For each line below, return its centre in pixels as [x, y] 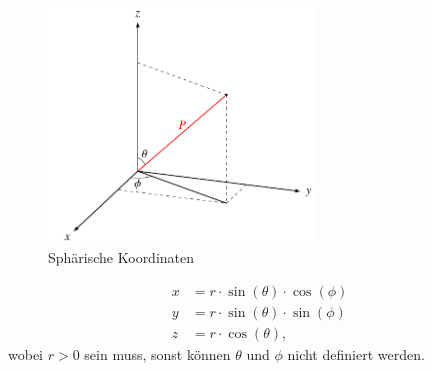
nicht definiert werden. [356, 354]
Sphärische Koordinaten [121, 257]
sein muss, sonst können [157, 354]
